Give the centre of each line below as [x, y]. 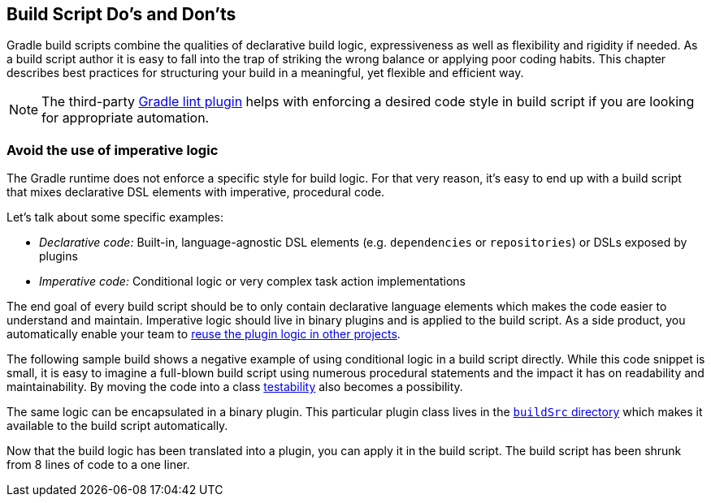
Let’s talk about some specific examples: [115, 217]
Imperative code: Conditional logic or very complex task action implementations [252, 282]
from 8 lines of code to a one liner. [98, 465]
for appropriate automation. [126, 118]
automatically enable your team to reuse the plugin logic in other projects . [204, 334]
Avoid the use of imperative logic [113, 150]
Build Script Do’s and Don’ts [121, 14]
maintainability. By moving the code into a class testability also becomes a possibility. [235, 387]
